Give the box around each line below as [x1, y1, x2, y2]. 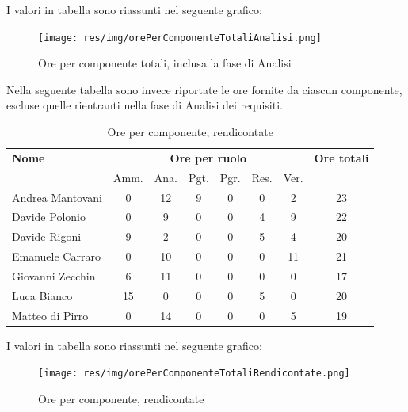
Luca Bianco [12, 287, 73, 303]
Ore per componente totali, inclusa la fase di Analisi [38, 55, 292, 71]
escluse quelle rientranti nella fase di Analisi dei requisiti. [6, 97, 283, 113]
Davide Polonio [12, 208, 86, 225]
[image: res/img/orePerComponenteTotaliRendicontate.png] [38, 368, 350, 380]
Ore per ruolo [170, 149, 246, 166]
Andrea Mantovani [12, 189, 103, 205]
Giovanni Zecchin [12, 267, 96, 284]
